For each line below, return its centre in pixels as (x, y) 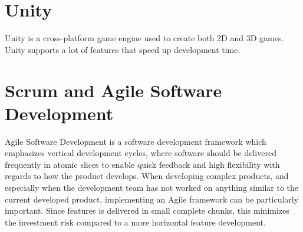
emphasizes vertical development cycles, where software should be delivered (141, 153)
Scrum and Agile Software (113, 90)
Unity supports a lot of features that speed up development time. (123, 49)
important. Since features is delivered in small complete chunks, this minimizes (147, 211)
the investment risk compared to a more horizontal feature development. (135, 222)
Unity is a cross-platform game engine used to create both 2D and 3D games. (144, 38)
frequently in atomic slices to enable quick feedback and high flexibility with (142, 164)
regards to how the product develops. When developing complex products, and (147, 176)
